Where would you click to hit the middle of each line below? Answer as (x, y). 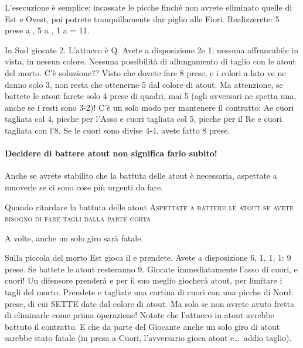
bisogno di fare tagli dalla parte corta (78, 218)
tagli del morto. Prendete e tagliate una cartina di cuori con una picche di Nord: (149, 292)
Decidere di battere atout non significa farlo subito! (111, 153)
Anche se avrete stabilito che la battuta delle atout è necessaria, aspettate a (141, 175)
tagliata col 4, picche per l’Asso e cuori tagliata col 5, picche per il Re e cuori (143, 119)
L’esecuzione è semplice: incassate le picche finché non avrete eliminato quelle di (149, 7)
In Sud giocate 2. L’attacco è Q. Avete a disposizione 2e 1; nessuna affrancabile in (152, 50)
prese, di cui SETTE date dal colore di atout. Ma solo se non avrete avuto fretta (149, 303)
